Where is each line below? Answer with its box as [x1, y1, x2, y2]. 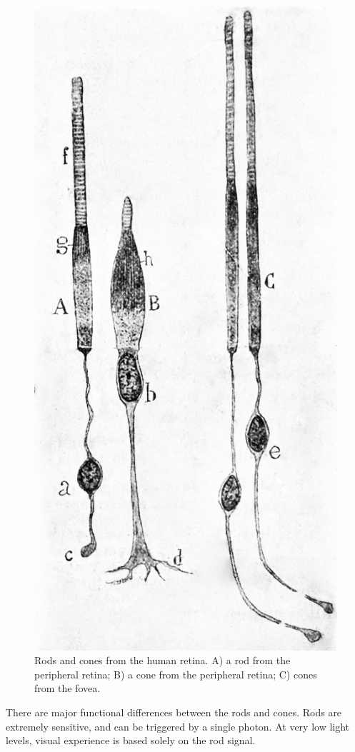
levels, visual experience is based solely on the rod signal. [6, 733, 256, 748]
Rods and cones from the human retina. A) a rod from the [34, 653, 291, 668]
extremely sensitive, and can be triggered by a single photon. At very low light [6, 718, 350, 733]
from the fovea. [34, 681, 101, 696]
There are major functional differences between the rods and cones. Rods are [6, 705, 342, 720]
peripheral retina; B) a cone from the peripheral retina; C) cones [34, 666, 317, 681]
